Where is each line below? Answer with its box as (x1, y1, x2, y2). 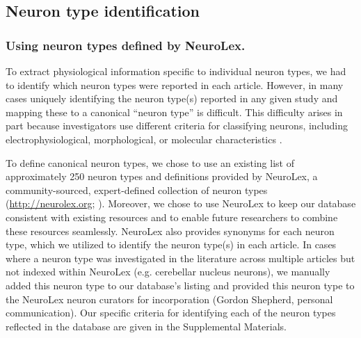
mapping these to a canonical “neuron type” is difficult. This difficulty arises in (6, 104, 343, 119)
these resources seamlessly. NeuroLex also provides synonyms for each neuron (6, 223, 335, 238)
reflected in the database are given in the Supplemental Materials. (6, 319, 287, 333)
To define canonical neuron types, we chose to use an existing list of (6, 155, 294, 170)
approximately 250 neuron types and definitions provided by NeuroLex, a (6, 169, 318, 184)
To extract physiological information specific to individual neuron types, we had (6, 64, 346, 78)
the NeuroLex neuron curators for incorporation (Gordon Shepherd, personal (6, 291, 333, 306)
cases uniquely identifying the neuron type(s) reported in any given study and (6, 91, 338, 106)
